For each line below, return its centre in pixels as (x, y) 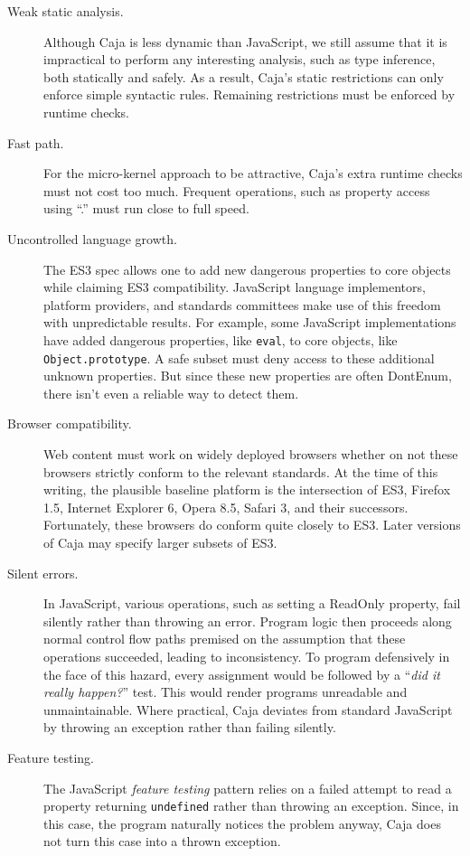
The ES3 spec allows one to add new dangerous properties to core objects (247, 269)
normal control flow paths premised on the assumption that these (225, 639)
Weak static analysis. (66, 11)
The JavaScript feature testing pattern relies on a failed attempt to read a (248, 788)
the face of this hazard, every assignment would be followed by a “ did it (242, 674)
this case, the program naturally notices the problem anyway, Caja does (242, 823)
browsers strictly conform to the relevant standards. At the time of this (241, 471)
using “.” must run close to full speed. (146, 208)
